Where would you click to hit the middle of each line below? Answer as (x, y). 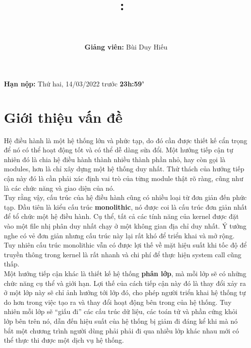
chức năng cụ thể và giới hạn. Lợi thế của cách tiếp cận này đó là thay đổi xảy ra (125, 283)
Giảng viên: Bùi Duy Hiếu (126, 47)
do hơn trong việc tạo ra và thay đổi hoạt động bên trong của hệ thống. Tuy (118, 302)
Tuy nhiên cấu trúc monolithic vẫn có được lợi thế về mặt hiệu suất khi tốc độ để (125, 245)
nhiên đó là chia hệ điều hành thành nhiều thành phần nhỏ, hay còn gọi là (115, 159)
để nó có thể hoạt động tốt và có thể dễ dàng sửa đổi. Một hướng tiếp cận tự (118, 150)
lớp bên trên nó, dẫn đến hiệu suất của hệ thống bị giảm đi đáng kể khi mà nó (121, 321)
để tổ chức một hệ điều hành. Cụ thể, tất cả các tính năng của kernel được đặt (121, 216)
